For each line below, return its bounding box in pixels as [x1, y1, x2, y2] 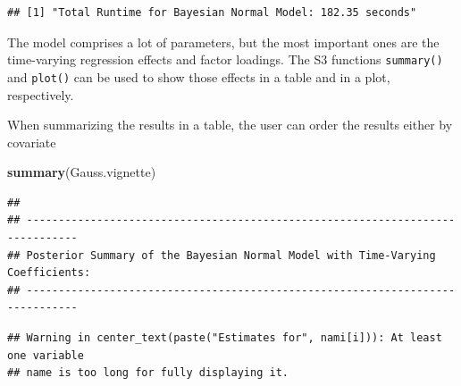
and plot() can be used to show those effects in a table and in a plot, [7, 67, 390, 86]
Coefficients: [7, 266, 91, 280]
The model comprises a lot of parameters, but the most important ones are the [7, 32, 440, 51]
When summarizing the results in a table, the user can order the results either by [7, 115, 453, 134]
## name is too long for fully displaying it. [7, 366, 289, 380]
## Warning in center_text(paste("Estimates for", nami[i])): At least [7, 331, 442, 345]
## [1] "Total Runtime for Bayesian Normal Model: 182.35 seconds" [7, 6, 417, 19]
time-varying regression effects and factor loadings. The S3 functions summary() [7, 50, 443, 69]
